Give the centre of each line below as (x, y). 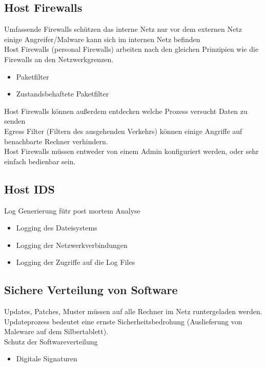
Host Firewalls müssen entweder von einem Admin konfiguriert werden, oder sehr (131, 151)
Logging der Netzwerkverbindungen (72, 245)
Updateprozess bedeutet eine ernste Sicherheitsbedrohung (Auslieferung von (123, 321)
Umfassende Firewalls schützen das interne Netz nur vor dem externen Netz (123, 29)
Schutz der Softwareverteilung (51, 341)
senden (15, 121)
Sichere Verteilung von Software (91, 290)
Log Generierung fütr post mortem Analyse (72, 210)
